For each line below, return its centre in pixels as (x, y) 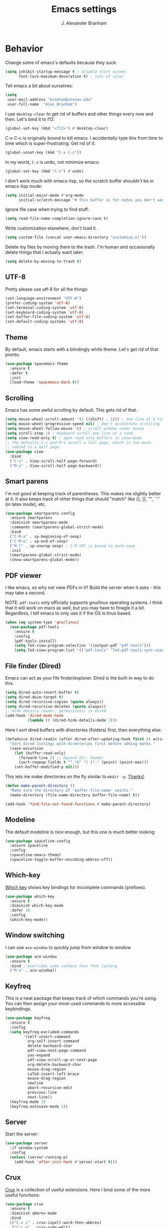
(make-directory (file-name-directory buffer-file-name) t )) (75, 795)
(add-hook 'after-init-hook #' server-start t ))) (66, 1162)
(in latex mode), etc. (26, 504)
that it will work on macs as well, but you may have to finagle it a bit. (75, 608)
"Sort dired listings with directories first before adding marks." (82, 744)
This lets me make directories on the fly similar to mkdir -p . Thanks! (75, 777)
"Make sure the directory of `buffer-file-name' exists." (71, 791)
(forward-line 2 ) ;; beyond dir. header (61, 758)
